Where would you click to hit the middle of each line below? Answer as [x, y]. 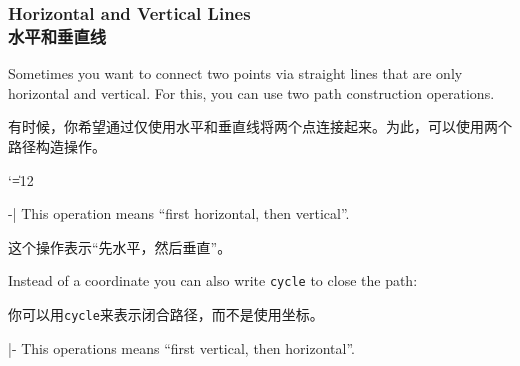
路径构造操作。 [57, 145]
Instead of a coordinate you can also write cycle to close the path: [213, 280]
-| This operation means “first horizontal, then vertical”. [179, 213]
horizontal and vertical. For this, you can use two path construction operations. [251, 92]
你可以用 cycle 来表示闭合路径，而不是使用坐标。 [166, 313]
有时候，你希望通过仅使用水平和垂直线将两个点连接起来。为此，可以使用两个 [260, 126]
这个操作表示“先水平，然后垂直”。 [120, 246]
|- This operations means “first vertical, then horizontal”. [181, 347]
